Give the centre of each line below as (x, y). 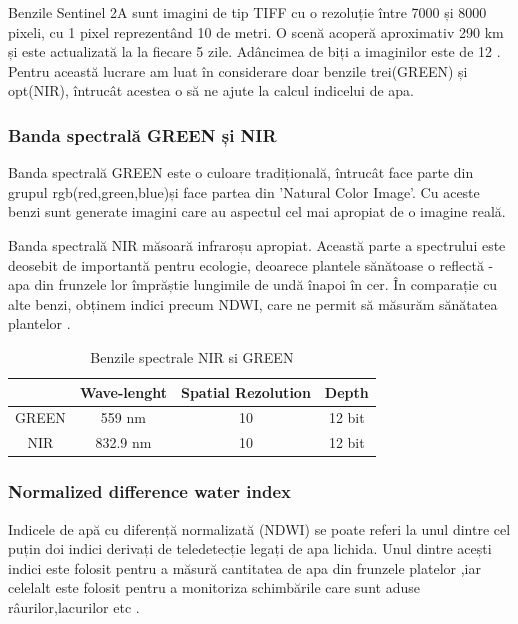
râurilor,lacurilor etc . (74, 606)
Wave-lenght (123, 391)
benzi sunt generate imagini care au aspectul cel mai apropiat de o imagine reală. (257, 211)
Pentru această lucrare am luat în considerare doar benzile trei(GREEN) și (238, 70)
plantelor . (39, 323)
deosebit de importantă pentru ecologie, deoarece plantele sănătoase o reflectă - (251, 264)
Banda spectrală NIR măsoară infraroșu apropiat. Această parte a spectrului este (257, 244)
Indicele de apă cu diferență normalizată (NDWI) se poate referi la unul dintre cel (259, 528)
